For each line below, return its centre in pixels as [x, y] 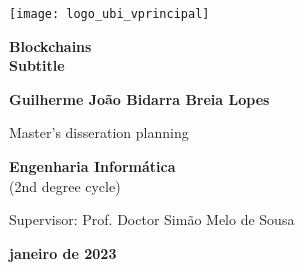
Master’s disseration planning [99, 132]
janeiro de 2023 [63, 252]
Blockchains [50, 45]
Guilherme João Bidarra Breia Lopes [139, 98]
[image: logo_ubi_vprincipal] [109, 14]
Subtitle [37, 65]
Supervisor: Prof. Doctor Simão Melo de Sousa [152, 219]
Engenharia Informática [92, 166]
